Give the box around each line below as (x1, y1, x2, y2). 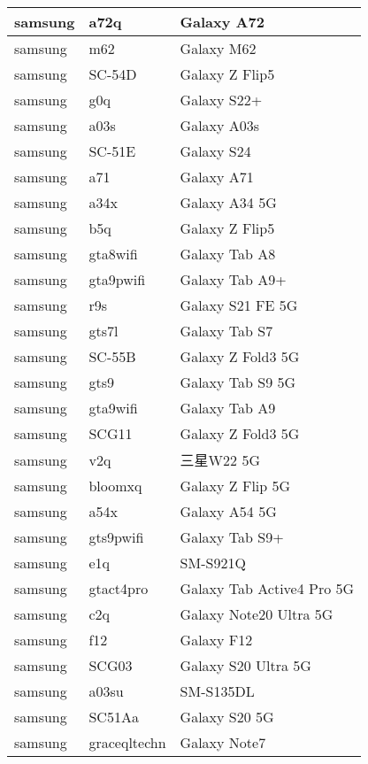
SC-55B (88, 346, 136, 367)
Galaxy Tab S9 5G (180, 372, 296, 392)
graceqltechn (88, 732, 166, 752)
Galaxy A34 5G (180, 192, 277, 212)
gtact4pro (88, 578, 149, 598)
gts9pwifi (88, 527, 144, 547)
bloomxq (88, 475, 142, 496)
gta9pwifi (88, 269, 146, 289)
